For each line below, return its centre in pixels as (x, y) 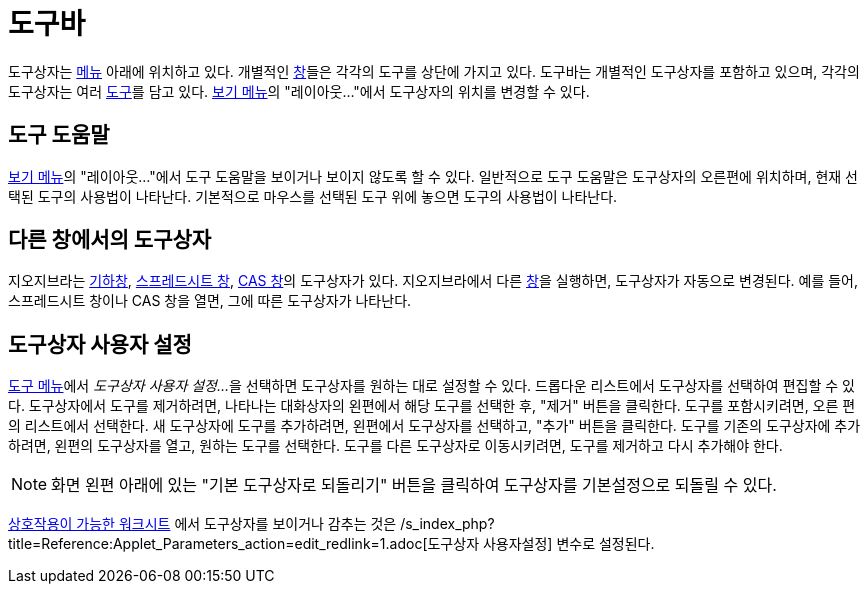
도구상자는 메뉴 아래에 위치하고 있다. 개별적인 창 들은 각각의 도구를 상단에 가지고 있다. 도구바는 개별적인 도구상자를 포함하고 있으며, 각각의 (434, 71)
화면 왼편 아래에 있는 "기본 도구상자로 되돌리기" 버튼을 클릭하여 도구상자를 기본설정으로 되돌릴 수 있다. (414, 485)
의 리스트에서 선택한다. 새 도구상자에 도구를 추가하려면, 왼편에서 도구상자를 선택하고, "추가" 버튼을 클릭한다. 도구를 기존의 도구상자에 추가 (434, 426)
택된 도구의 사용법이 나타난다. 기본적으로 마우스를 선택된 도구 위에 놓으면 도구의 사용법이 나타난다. (313, 196)
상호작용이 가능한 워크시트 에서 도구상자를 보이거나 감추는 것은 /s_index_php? (251, 524)
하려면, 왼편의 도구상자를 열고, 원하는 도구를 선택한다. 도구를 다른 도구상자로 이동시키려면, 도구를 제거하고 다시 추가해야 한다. (395, 446)
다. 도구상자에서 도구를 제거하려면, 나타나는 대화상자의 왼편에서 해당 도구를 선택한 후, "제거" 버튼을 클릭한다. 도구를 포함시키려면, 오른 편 (432, 406)
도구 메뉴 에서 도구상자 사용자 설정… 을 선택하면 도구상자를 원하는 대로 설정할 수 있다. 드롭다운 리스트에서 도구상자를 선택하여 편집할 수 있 (431, 386)
